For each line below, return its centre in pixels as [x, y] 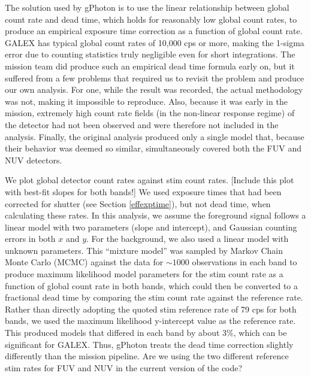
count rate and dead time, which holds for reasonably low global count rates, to [151, 19]
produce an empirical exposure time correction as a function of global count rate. [154, 31]
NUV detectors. [34, 160]
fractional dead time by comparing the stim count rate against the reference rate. [154, 297]
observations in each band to [244, 262]
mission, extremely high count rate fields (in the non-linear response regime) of [150, 113]
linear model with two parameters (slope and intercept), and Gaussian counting [151, 227]
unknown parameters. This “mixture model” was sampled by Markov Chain [144, 250]
